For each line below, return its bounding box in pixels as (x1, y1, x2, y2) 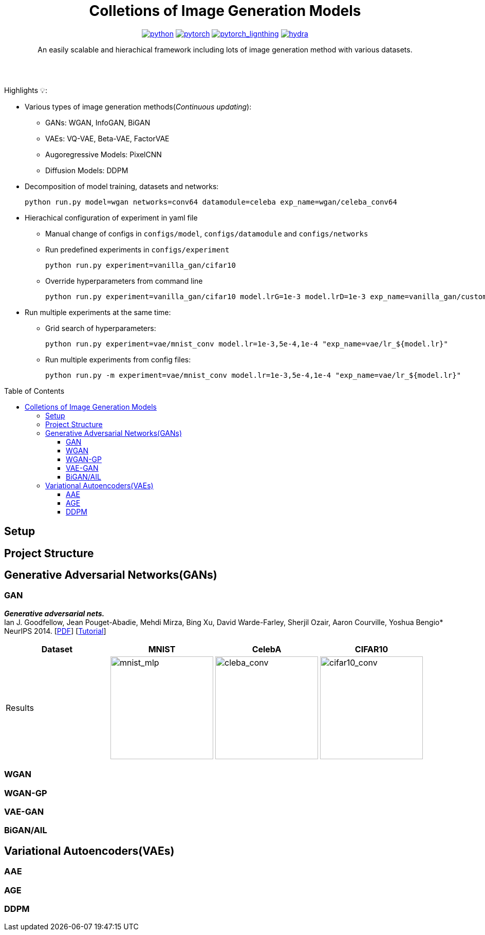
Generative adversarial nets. (4, 609, 105, 618)
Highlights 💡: (4, 85, 47, 95)
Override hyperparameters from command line (45, 276, 203, 285)
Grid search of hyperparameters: (45, 323, 156, 333)
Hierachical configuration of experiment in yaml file (25, 213, 198, 222)
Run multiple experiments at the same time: (25, 307, 171, 317)
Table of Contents (4, 386, 65, 395)
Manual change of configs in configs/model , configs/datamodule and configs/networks (45, 229, 368, 238)
